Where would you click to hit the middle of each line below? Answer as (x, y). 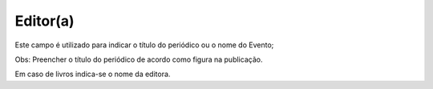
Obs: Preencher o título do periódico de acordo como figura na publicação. (139, 59)
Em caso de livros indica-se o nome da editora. (93, 74)
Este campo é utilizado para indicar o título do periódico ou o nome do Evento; (144, 45)
